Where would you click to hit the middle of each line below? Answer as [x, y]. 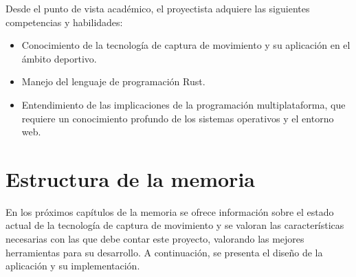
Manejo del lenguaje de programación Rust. [113, 81]
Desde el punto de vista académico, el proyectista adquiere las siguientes [158, 8]
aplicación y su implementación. [73, 266]
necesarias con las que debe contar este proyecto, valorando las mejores [155, 239]
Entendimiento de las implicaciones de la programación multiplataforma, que [183, 104]
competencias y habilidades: [64, 22]
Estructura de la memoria [130, 178]
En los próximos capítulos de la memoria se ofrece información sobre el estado [170, 211]
